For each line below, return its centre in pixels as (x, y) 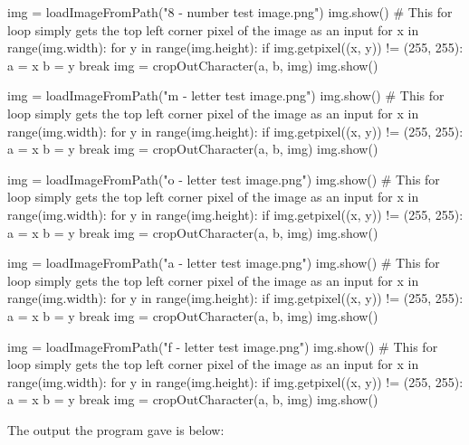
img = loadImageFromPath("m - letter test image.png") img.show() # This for (226, 95)
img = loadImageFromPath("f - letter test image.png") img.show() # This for (223, 346)
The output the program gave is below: (116, 429)
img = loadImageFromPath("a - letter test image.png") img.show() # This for (224, 263)
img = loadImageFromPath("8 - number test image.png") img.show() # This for (230, 12)
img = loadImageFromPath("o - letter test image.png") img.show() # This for (224, 179)
